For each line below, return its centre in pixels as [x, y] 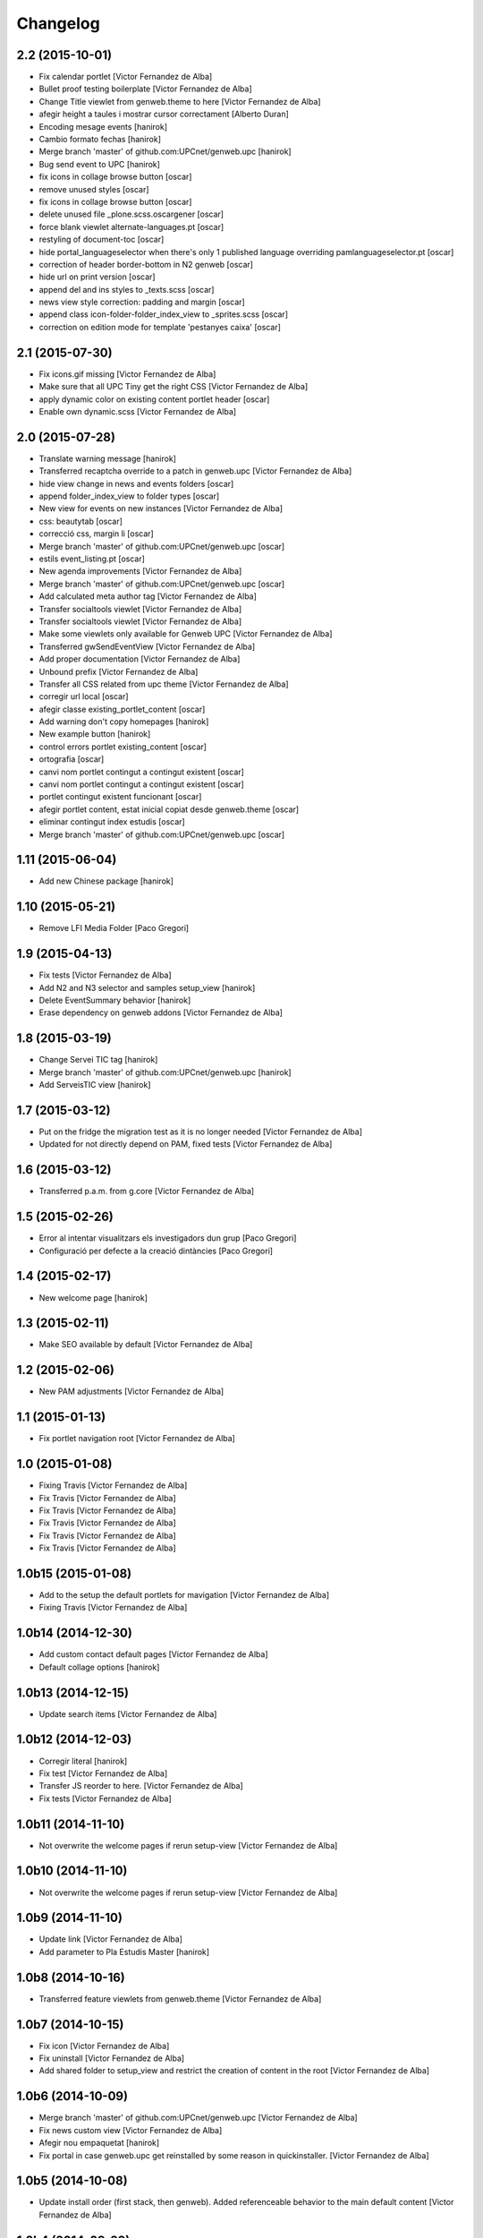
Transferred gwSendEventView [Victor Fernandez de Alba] [147, 646]
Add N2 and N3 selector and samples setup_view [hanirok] [147, 987]
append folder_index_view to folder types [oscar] [129, 496]
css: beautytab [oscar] [80, 521]
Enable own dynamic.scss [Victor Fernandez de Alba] [138, 411]
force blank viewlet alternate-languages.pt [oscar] [131, 226]
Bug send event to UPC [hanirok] [100, 164]
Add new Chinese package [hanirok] [106, 881]
